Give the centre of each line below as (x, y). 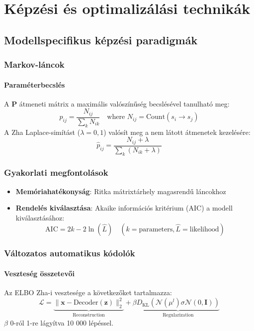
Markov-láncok (34, 64)
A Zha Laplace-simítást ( (42, 132)
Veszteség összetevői (39, 273)
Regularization (178, 315)
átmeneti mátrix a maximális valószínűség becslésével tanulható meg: (124, 103)
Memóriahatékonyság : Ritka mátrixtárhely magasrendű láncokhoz (121, 191)
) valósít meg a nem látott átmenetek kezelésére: (177, 132)
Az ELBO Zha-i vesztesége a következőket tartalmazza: (88, 292)
